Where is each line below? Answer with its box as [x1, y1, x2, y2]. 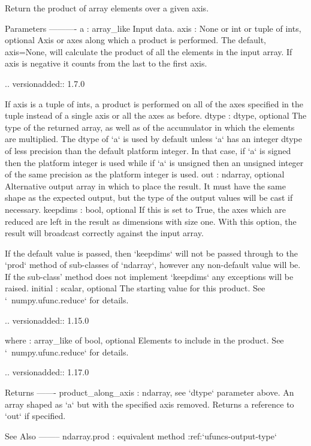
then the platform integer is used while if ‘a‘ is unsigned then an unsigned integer [5, 156, 304, 168]
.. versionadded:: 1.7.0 [5, 77, 85, 89]
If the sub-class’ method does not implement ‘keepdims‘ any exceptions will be [5, 270, 294, 282]
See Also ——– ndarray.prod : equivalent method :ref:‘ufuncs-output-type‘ [5, 429, 277, 442]
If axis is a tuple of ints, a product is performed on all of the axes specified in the [5, 97, 303, 110]
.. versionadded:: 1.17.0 [5, 366, 89, 378]
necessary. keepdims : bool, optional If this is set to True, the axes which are [5, 203, 286, 215]
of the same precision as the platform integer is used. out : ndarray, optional [5, 168, 285, 180]
